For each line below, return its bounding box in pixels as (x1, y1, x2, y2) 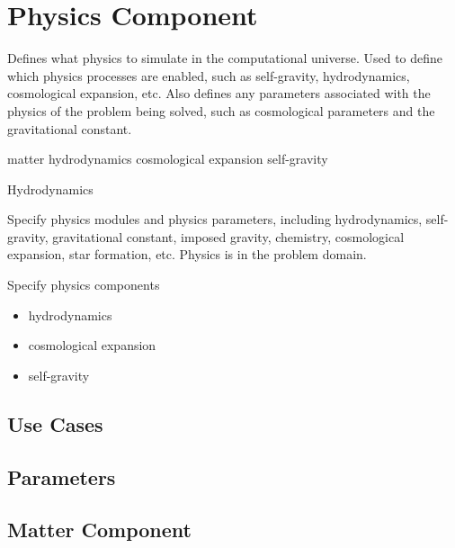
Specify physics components (7, 275, 160, 294)
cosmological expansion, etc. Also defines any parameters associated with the (7, 84, 431, 103)
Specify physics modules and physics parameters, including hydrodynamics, (7, 210, 423, 229)
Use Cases (7, 409, 103, 437)
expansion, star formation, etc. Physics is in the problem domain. (7, 245, 367, 264)
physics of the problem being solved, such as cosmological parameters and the (7, 101, 435, 120)
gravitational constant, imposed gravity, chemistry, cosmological (52, 227, 405, 246)
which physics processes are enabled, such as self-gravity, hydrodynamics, (7, 66, 410, 85)
